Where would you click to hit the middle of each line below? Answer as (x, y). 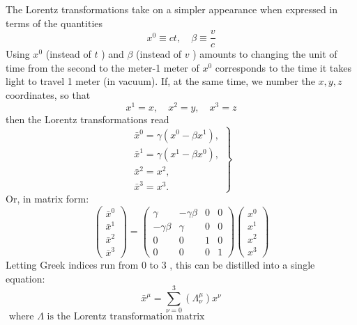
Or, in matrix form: (47, 199)
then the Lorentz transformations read (88, 119)
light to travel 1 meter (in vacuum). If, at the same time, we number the (160, 81)
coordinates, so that (48, 95)
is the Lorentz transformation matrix (126, 317)
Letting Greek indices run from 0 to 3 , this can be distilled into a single (160, 264)
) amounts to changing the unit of (265, 54)
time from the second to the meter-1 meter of (102, 67)
